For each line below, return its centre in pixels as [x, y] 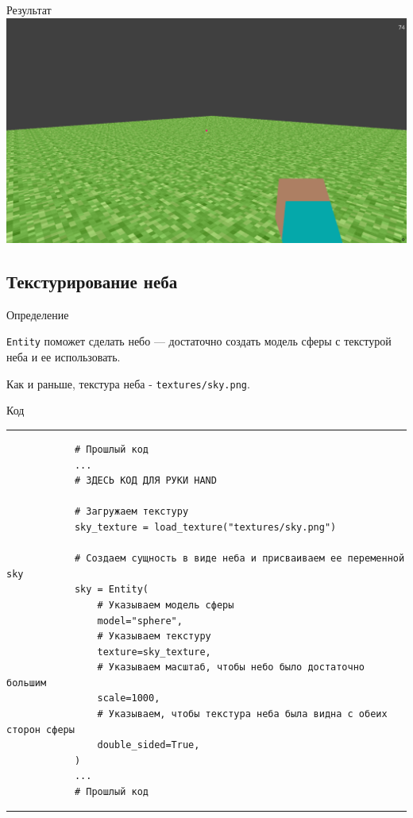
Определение [38, 314]
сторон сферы [41, 729]
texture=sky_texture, [154, 652]
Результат [29, 10]
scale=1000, [129, 698]
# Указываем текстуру [154, 637]
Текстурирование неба [92, 282]
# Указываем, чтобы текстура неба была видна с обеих [242, 714]
